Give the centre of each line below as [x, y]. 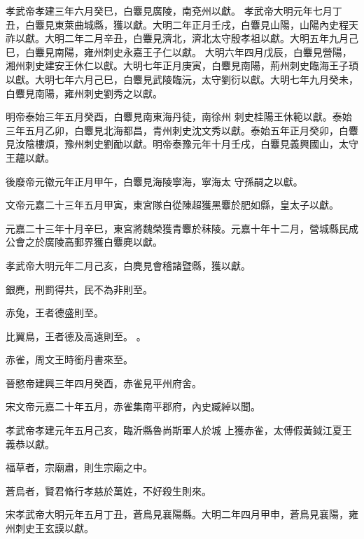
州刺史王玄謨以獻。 [50, 528]
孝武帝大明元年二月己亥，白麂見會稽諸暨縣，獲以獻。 [128, 265]
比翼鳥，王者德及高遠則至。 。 [76, 336]
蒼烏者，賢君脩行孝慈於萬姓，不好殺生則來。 [108, 490]
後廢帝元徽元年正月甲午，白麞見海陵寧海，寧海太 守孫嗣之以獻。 [154, 181]
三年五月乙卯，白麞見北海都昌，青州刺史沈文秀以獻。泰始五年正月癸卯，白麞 [182, 130]
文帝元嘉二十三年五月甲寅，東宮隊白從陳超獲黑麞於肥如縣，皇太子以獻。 [172, 205]
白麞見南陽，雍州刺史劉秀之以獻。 [84, 93]
